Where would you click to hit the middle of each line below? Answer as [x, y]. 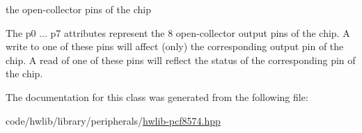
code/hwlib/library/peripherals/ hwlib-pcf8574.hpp [113, 120]
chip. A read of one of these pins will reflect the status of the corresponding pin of [181, 60]
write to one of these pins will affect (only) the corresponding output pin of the [175, 46]
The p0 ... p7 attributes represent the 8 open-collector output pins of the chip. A [178, 32]
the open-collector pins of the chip [78, 9]
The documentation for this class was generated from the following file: [157, 96]
